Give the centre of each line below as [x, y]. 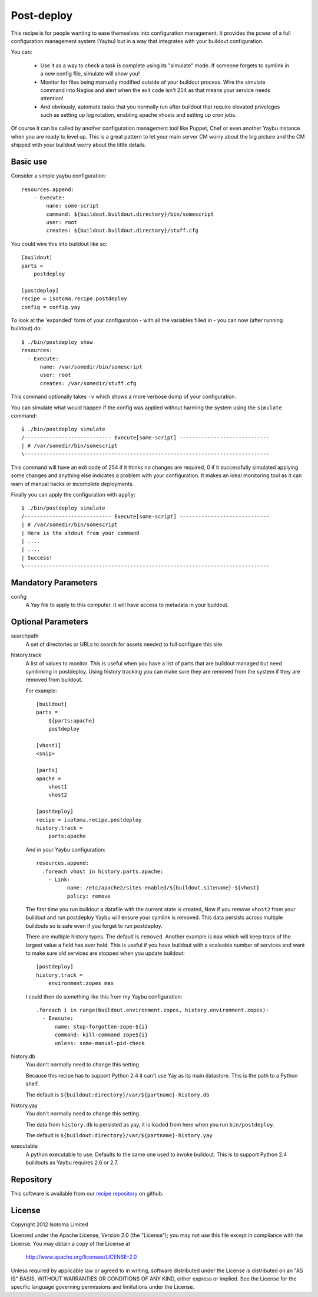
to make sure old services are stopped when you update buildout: [105, 953]
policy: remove [89, 896]
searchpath [25, 636]
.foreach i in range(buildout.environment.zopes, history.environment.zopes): [153, 1010]
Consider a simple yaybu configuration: [59, 176]
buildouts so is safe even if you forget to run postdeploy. [94, 925]
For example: [42, 691]
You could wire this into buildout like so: [59, 244]
